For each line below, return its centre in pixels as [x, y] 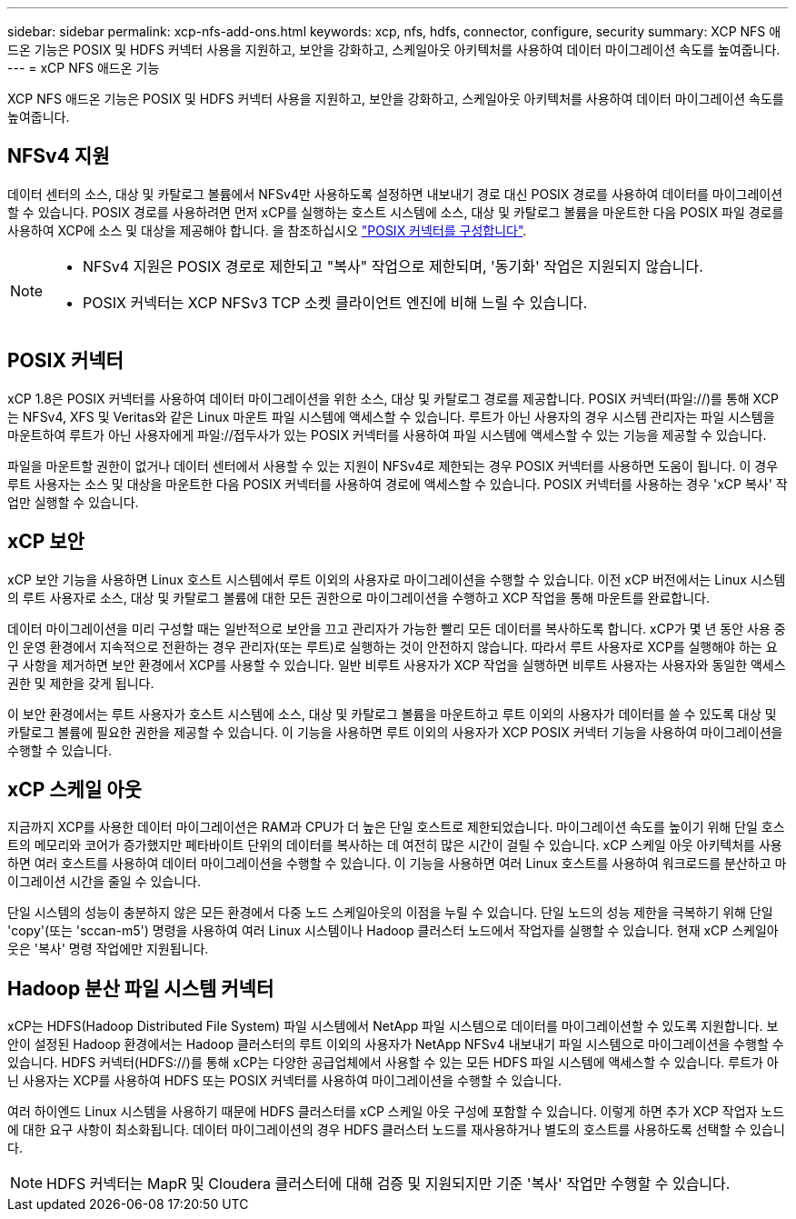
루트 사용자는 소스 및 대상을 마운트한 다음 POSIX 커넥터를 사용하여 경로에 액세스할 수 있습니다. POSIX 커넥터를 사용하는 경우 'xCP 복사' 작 [398, 484]
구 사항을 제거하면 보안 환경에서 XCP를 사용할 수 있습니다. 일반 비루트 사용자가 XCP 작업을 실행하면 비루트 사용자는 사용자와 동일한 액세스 [397, 664]
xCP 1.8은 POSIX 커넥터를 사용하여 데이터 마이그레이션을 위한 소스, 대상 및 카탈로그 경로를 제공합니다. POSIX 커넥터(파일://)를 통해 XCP [393, 398]
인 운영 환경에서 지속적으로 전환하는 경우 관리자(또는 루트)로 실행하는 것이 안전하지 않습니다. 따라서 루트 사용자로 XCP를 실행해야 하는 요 [393, 646]
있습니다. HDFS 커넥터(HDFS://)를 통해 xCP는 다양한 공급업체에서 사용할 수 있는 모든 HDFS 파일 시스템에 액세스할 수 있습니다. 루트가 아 [393, 1063]
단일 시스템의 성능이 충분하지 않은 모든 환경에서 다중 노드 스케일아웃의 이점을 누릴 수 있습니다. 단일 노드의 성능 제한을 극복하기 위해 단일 [390, 913]
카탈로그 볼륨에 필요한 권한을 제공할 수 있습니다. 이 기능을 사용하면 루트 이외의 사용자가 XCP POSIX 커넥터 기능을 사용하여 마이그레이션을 [395, 732]
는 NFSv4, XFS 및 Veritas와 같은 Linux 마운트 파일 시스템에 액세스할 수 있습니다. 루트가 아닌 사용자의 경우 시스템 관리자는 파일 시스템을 [391, 416]
